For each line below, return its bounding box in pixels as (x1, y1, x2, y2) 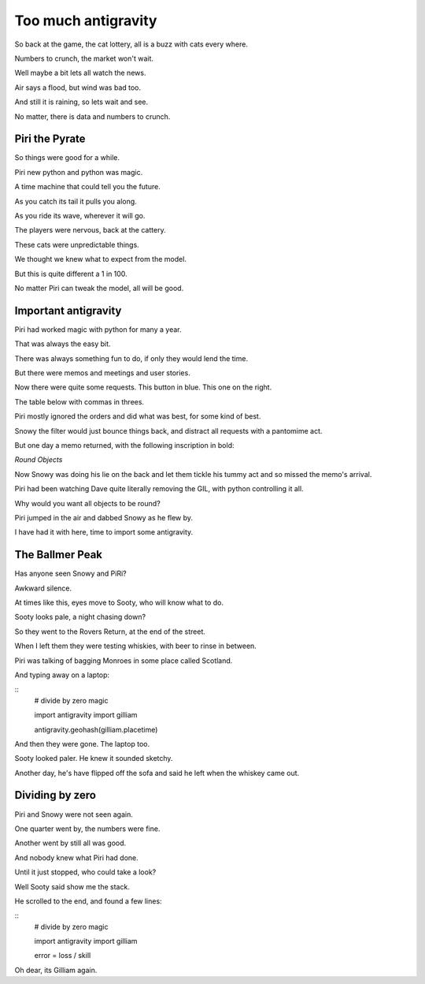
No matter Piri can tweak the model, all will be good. (14, 283, 184, 293)
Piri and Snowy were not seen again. (14, 809, 133, 819)
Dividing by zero (14, 788, 96, 802)
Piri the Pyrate (14, 132, 86, 146)
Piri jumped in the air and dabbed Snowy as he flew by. (14, 512, 193, 522)
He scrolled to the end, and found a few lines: (14, 896, 162, 906)
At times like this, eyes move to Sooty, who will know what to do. (14, 598, 224, 607)
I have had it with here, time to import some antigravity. (14, 527, 194, 537)
